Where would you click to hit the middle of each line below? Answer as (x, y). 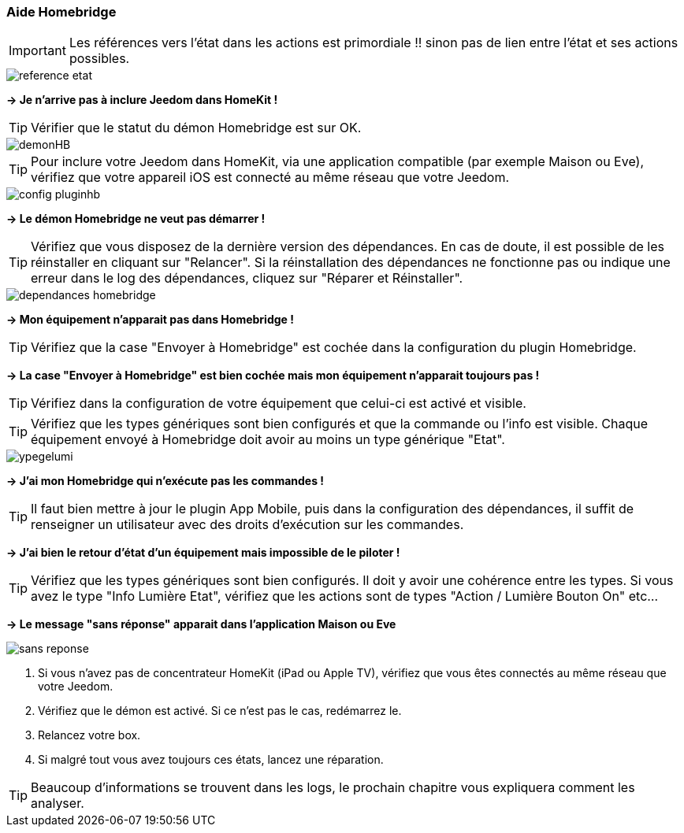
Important (37, 51)
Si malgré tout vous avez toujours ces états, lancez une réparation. (211, 760)
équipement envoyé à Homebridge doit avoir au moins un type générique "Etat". (268, 440)
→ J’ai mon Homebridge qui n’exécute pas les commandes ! (165, 481)
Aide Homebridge (61, 12)
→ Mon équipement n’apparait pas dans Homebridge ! (150, 320)
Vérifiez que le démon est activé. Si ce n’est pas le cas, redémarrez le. (220, 711)
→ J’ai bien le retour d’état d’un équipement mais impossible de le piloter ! (203, 553)
